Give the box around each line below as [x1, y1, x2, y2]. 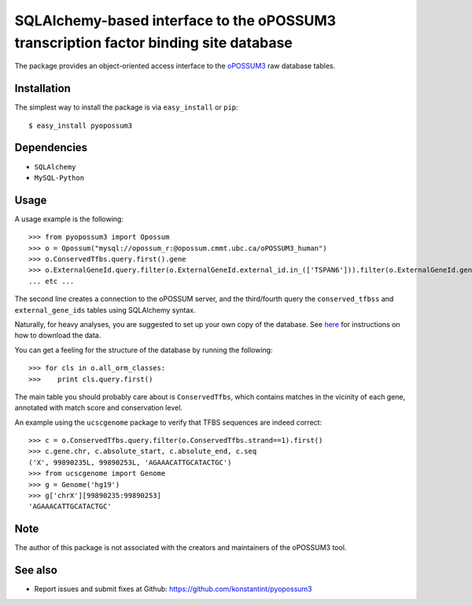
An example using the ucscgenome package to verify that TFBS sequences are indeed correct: [14, 418, 323, 427]
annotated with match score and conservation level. [14, 403, 183, 413]
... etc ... [28, 277, 75, 285]
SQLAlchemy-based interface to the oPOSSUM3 [14, 12, 337, 29]
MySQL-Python [34, 173, 85, 182]
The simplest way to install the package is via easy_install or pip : [14, 102, 239, 112]
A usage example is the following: [14, 214, 124, 224]
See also [14, 563, 58, 577]
